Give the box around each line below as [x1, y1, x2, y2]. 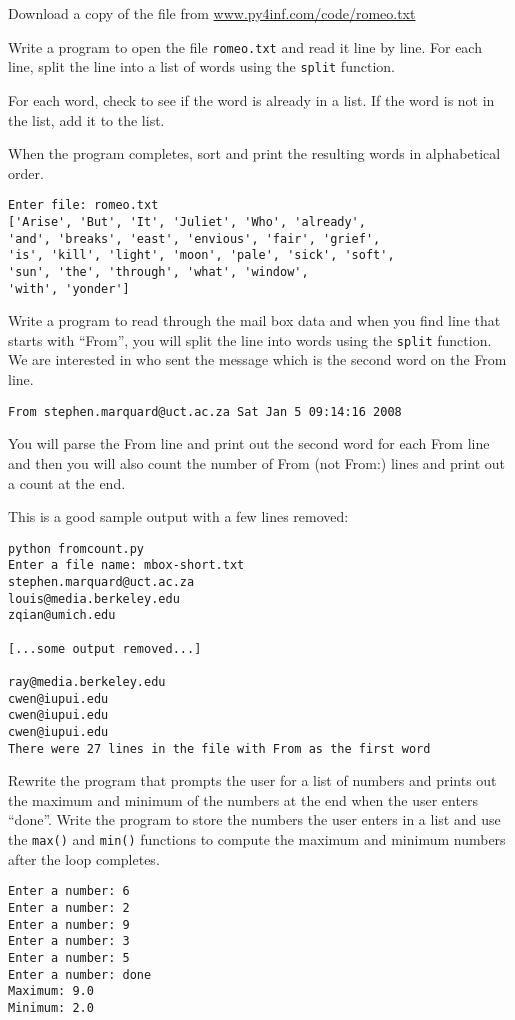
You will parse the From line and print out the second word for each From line [8, 433, 490, 454]
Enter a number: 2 [8, 900, 130, 915]
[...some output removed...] [8, 641, 202, 656]
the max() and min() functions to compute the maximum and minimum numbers [8, 829, 506, 849]
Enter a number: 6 [8, 884, 130, 899]
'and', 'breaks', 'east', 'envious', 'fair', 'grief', [8, 231, 381, 246]
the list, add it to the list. [8, 109, 165, 130]
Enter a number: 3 [8, 934, 130, 949]
